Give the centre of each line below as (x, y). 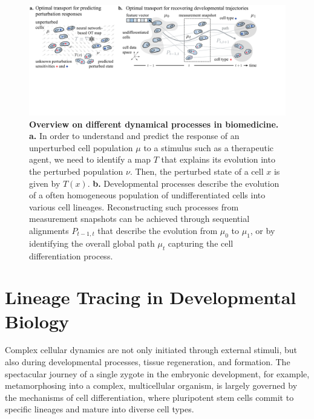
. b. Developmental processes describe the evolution (183, 183)
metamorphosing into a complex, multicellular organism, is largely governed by (151, 385)
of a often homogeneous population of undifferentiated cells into (147, 195)
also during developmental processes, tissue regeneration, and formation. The (148, 362)
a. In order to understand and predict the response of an (134, 136)
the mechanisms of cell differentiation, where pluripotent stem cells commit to (149, 397)
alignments (49, 230)
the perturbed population (76, 171)
